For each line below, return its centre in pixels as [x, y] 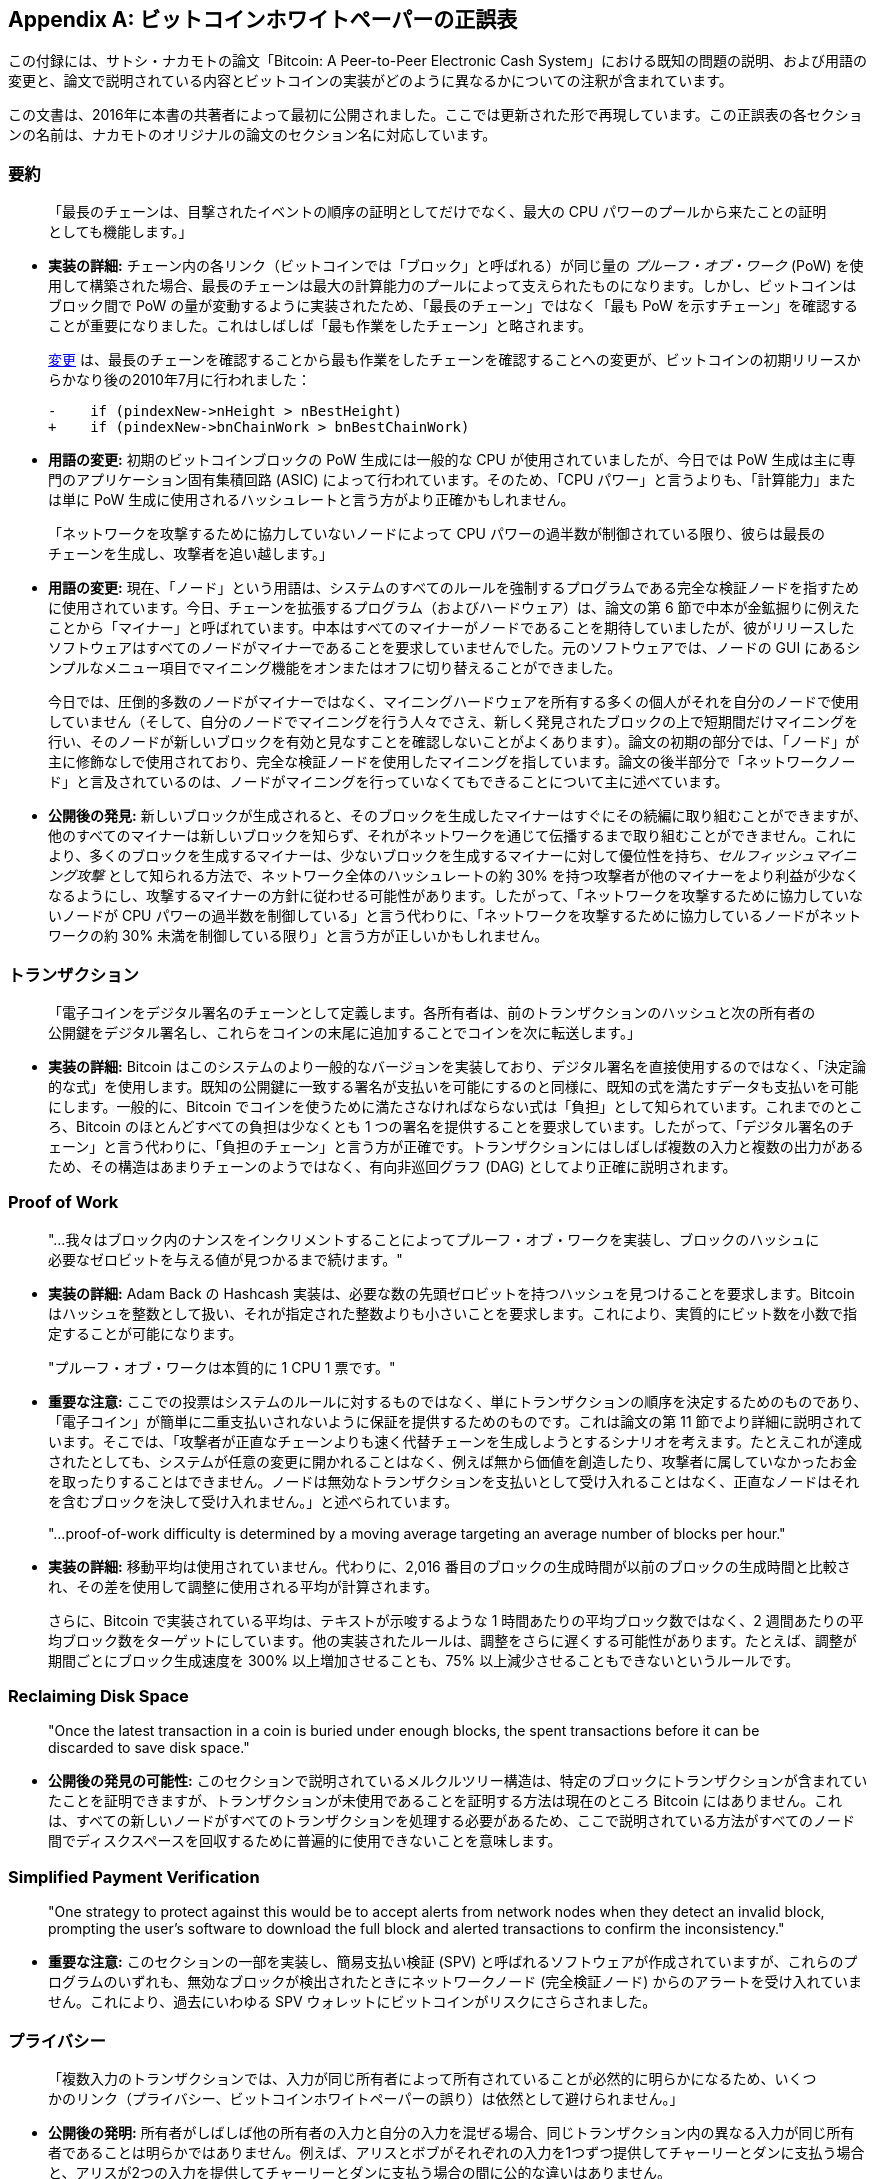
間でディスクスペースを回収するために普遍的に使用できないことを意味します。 [305, 1841]
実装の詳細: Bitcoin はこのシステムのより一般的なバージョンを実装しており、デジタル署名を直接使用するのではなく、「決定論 [457, 1066]
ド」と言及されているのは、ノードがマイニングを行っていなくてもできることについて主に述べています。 [388, 782]
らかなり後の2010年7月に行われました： [180, 380]
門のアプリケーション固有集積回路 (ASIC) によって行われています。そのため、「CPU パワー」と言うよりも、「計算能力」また [452, 480]
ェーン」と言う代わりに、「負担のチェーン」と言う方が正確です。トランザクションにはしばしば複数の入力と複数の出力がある [456, 1146]
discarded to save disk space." [149, 1748]
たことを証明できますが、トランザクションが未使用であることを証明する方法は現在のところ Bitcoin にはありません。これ [445, 1801]
